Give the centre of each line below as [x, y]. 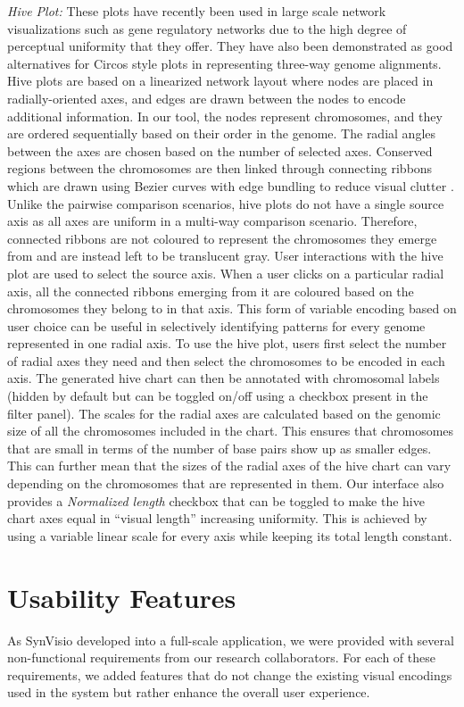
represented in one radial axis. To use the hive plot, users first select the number [227, 343]
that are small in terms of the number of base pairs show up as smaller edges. [220, 448]
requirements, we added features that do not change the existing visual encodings [230, 674]
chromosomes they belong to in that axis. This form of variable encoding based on [232, 308]
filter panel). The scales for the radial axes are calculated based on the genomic [224, 413]
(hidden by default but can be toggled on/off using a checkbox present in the [218, 396]
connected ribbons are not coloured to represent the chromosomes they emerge [222, 238]
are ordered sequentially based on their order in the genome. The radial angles [222, 133]
